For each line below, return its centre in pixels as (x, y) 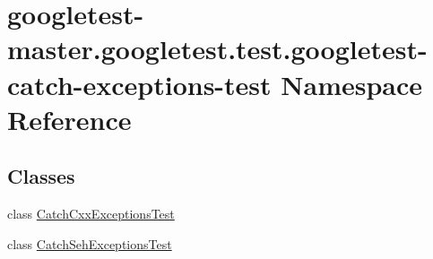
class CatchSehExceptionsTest (90, 243)
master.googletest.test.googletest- (217, 49)
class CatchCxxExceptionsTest (91, 214)
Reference (69, 119)
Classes (41, 176)
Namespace (352, 84)
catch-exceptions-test (139, 84)
